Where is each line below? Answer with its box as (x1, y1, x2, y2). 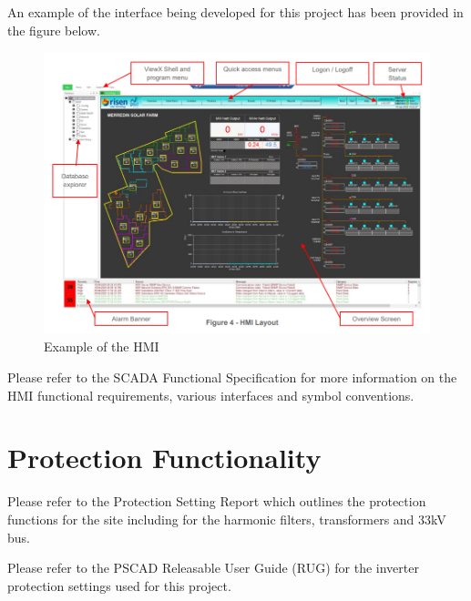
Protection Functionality (7, 439, 322, 476)
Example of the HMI (44, 337, 159, 356)
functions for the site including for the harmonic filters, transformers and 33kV (7, 509, 446, 528)
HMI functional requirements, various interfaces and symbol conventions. (7, 385, 415, 404)
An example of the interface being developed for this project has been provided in (7, 3, 464, 21)
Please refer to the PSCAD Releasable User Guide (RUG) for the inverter (7, 558, 419, 577)
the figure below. (7, 20, 100, 39)
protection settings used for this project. (7, 576, 231, 595)
